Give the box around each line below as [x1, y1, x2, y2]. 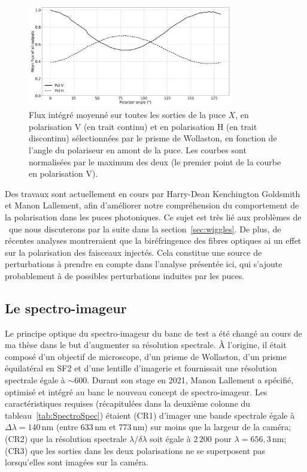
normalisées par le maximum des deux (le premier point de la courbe [29, 155, 281, 168]
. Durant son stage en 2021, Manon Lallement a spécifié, [87, 374, 294, 386]
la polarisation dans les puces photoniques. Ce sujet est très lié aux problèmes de [5, 210, 302, 223]
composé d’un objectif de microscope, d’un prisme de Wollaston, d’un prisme [5, 350, 287, 362]
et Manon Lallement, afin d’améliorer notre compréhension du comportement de [5, 199, 299, 211]
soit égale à [150, 432, 191, 445]
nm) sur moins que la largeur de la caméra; [132, 420, 291, 433]
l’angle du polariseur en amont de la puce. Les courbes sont [29, 143, 247, 156]
